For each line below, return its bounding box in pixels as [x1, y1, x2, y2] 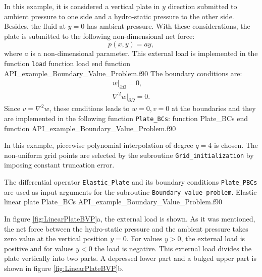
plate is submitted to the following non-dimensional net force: [4, 30, 195, 41]
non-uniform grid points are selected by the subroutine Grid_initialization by [4, 149, 254, 160]
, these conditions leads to [49, 103, 130, 114]
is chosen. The [214, 140, 258, 150]
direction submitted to [168, 1, 237, 11]
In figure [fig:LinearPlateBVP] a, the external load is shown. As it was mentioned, [4, 213, 255, 224]
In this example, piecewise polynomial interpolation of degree [4, 140, 193, 150]
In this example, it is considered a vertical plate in [4, 1, 160, 11]
